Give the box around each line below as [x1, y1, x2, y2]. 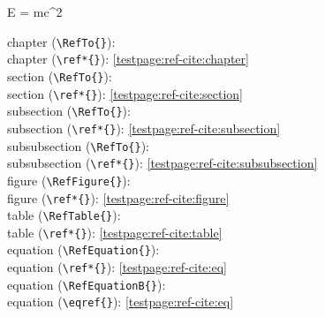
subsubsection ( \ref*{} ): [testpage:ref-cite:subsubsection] [7, 154, 318, 172]
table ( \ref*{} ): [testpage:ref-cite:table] [7, 223, 223, 241]
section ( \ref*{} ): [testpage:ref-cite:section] [7, 84, 243, 102]
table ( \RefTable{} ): [7, 206, 121, 224]
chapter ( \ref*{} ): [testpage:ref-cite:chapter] [7, 49, 249, 68]
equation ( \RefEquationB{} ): [7, 275, 166, 293]
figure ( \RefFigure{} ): [7, 170, 131, 189]
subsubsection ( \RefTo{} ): [7, 136, 149, 155]
